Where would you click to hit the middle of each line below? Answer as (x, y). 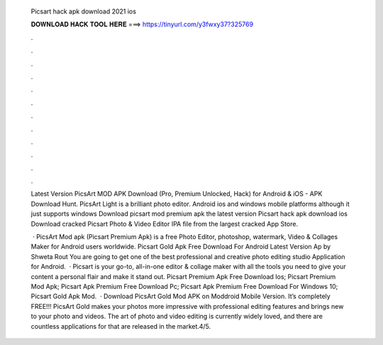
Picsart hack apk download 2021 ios (83, 11)
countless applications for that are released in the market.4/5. (121, 326)
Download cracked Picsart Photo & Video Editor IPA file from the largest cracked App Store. (164, 224)
